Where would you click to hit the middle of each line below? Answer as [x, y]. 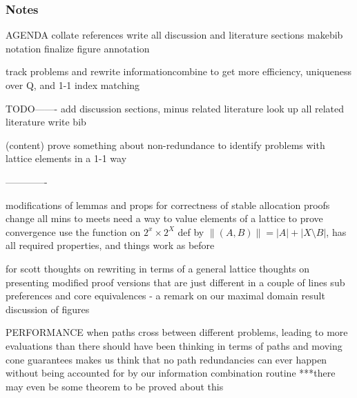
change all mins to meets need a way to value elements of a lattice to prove [164, 218]
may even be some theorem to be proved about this [115, 386]
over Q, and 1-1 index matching [73, 85]
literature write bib [46, 122]
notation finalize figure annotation [78, 48]
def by [191, 231]
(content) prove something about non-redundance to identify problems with [165, 145]
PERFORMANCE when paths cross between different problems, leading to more [177, 332]
